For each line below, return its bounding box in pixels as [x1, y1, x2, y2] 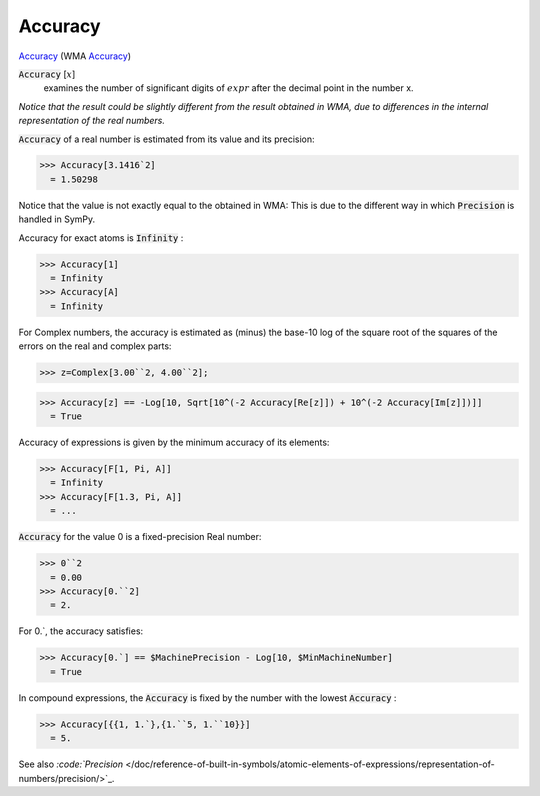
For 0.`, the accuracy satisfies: [18, 625, 144, 637]
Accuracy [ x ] [18, 68, 76, 80]
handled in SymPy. [18, 213, 95, 225]
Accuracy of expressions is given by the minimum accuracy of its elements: [18, 436, 330, 449]
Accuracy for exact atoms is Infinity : [18, 231, 184, 244]
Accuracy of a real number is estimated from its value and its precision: [18, 133, 315, 145]
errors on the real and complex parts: [18, 340, 172, 352]
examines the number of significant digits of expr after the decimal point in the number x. [43, 82, 414, 94]
